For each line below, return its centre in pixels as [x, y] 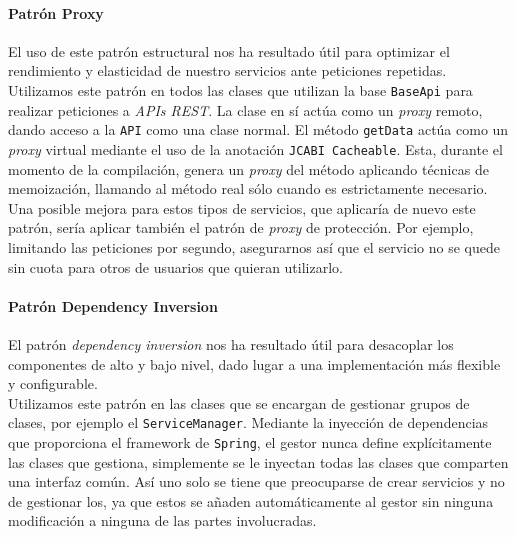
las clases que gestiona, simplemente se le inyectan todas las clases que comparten [258, 461]
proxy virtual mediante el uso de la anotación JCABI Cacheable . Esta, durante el [255, 148]
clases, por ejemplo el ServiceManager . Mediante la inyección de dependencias [248, 422]
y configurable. [53, 383]
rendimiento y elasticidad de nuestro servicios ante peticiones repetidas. [227, 70]
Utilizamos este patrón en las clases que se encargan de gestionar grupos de [239, 402]
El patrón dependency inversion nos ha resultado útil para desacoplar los [231, 343]
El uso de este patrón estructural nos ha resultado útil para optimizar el [229, 50]
